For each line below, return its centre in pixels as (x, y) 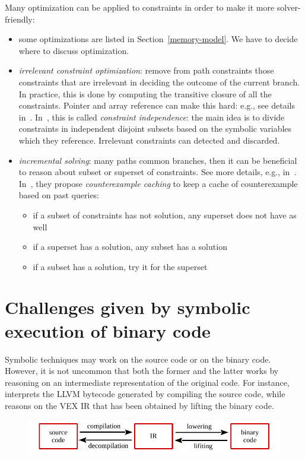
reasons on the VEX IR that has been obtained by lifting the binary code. (139, 405)
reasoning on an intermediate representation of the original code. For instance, (147, 382)
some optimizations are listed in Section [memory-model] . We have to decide (158, 39)
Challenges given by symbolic (128, 307)
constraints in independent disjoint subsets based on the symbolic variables (155, 129)
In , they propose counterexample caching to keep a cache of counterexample (158, 183)
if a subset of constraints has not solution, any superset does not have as (165, 215)
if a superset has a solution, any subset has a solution (130, 247)
